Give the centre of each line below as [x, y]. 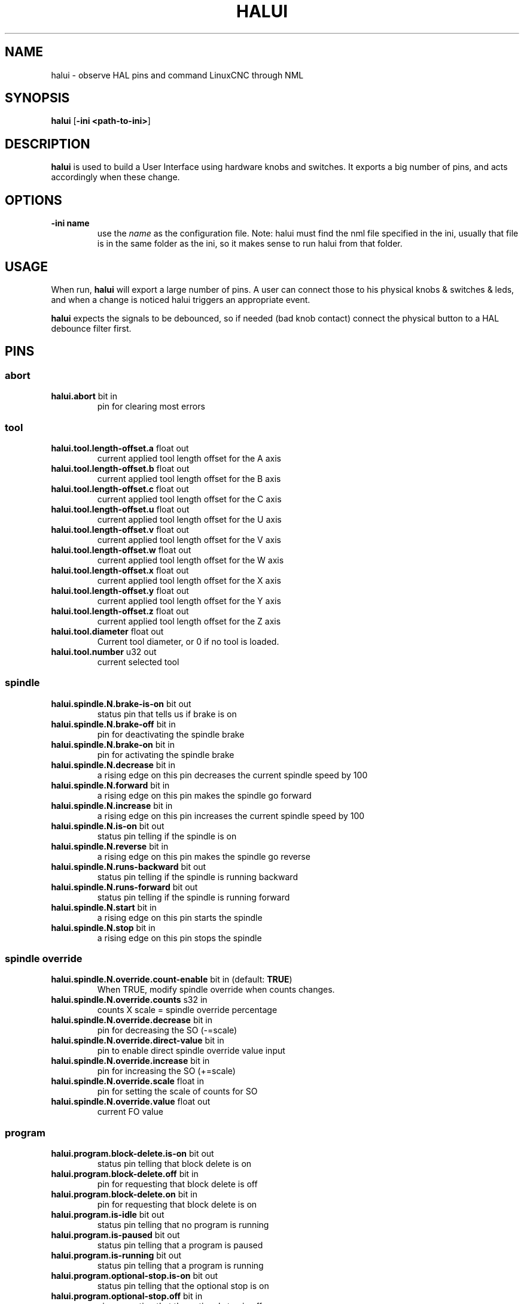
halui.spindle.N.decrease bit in [113, 765]
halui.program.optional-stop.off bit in [127, 1296]
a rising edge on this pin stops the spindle [179, 938]
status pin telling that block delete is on [174, 1164]
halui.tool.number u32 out [104, 651]
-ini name [70, 223]
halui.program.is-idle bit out [108, 1215]
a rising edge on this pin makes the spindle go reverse [204, 856]
